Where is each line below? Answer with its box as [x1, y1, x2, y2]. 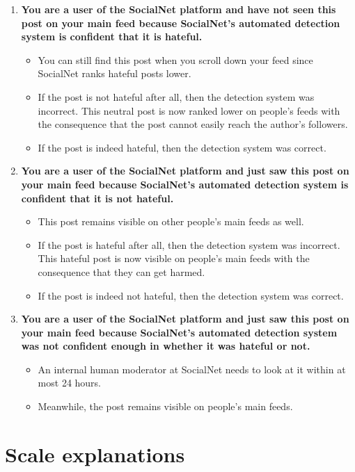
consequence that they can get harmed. [38, 264, 205, 279]
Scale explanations [5, 439, 185, 468]
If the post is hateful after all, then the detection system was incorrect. [38, 237, 340, 252]
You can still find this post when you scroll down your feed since [38, 52, 313, 67]
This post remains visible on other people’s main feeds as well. [38, 214, 304, 229]
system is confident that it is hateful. [21, 29, 203, 44]
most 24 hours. [38, 375, 102, 390]
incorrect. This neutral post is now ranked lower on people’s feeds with [38, 103, 340, 117]
